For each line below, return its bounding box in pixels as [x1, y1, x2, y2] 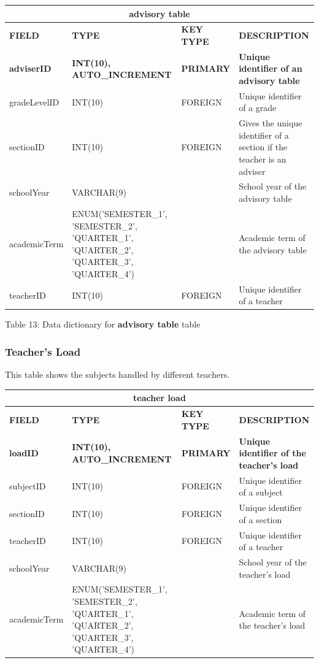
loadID [9, 446, 39, 459]
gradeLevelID [9, 95, 60, 108]
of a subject [239, 486, 283, 499]
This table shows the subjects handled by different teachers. [5, 368, 230, 381]
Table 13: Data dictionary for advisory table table [5, 318, 201, 331]
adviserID [9, 62, 52, 75]
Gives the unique [239, 117, 302, 129]
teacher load [133, 391, 186, 404]
